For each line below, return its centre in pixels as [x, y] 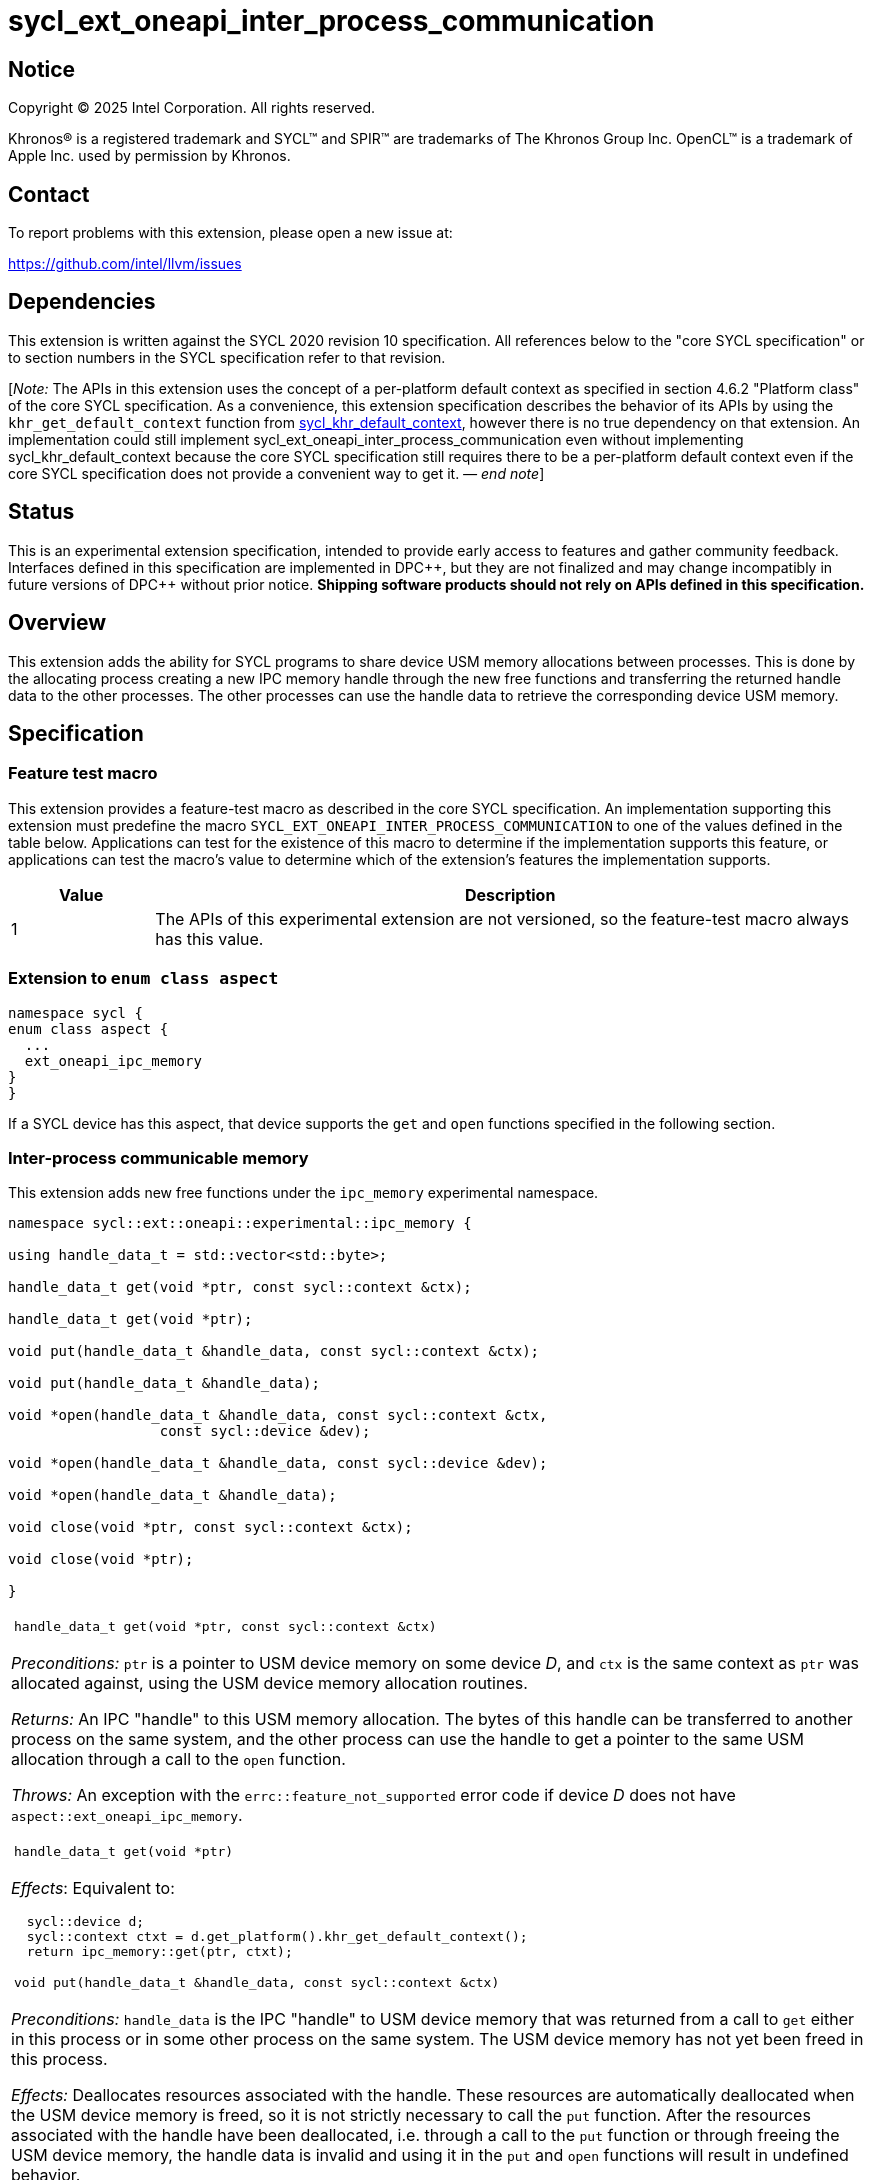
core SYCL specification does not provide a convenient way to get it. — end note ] [276, 473]
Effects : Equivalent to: [93, 1888]
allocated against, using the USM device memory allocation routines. [269, 1683]
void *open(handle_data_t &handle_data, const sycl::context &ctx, [278, 1415]
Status [41, 512]
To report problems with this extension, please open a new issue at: [230, 233]
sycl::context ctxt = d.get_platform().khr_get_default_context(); [277, 1937]
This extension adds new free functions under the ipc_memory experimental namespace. [303, 1193]
